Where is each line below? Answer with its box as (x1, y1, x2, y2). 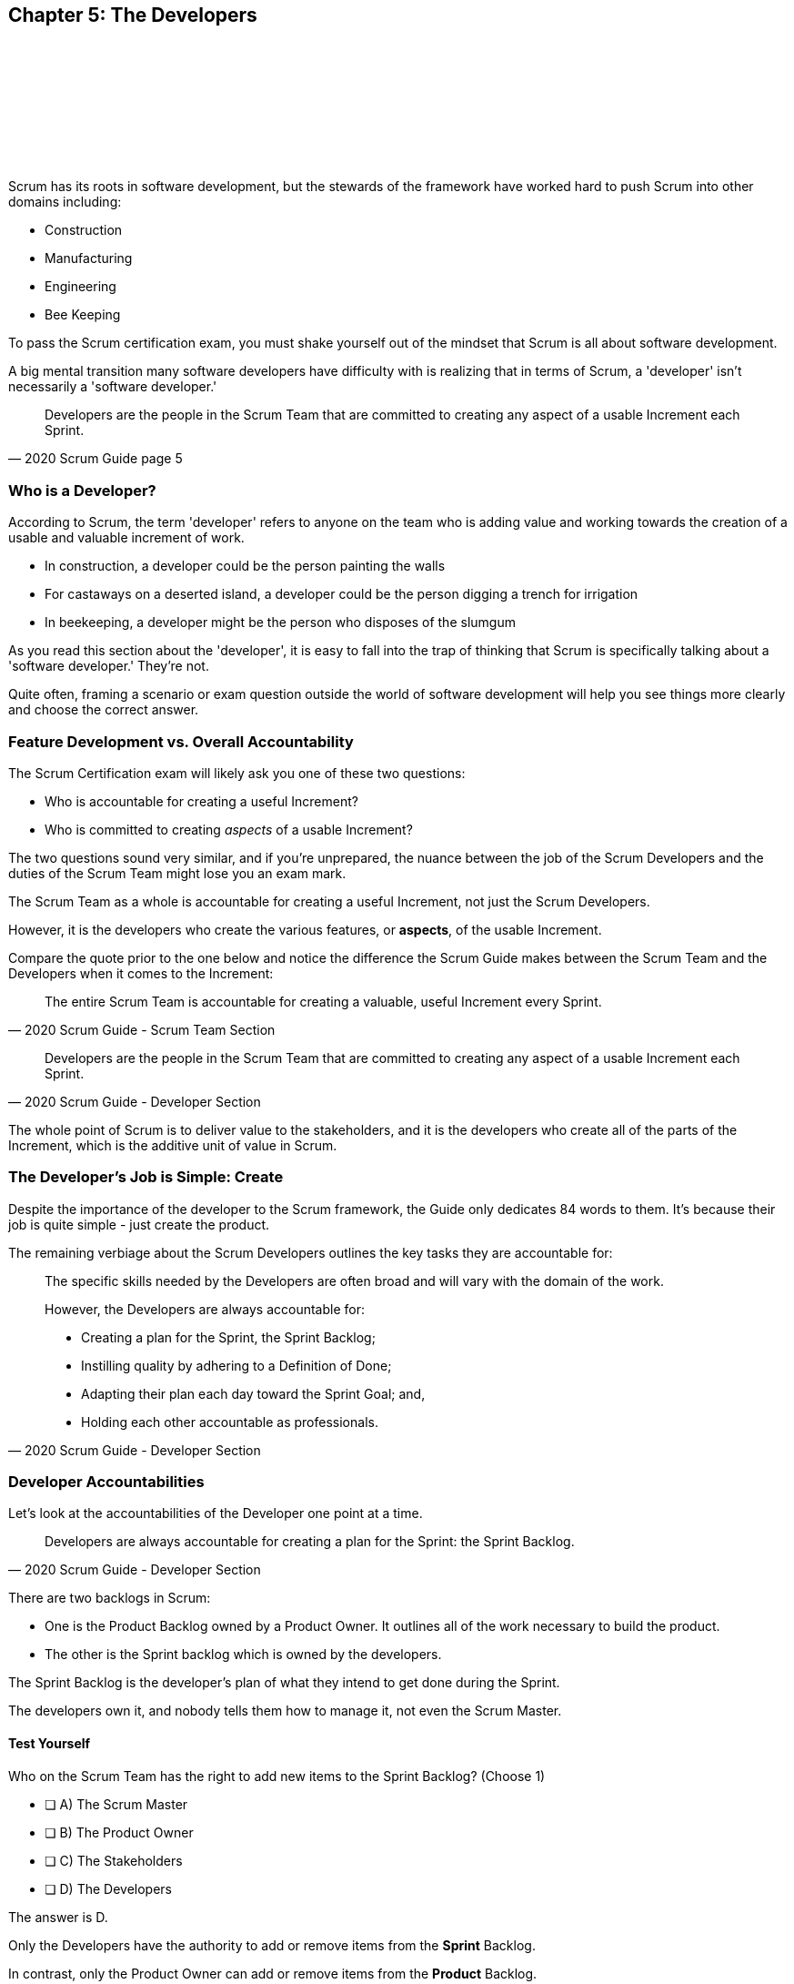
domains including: (8, 194, 122, 210)
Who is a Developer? (8, 481, 156, 500)
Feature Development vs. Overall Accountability (8, 732, 354, 751)
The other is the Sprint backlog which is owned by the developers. (45, 1646, 442, 1663)
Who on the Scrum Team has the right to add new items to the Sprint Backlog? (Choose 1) (8, 1767, 546, 1784)
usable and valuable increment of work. (8, 530, 245, 546)
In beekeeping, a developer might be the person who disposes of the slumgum (45, 614, 516, 631)
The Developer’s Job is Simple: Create (8, 1168, 284, 1187)
